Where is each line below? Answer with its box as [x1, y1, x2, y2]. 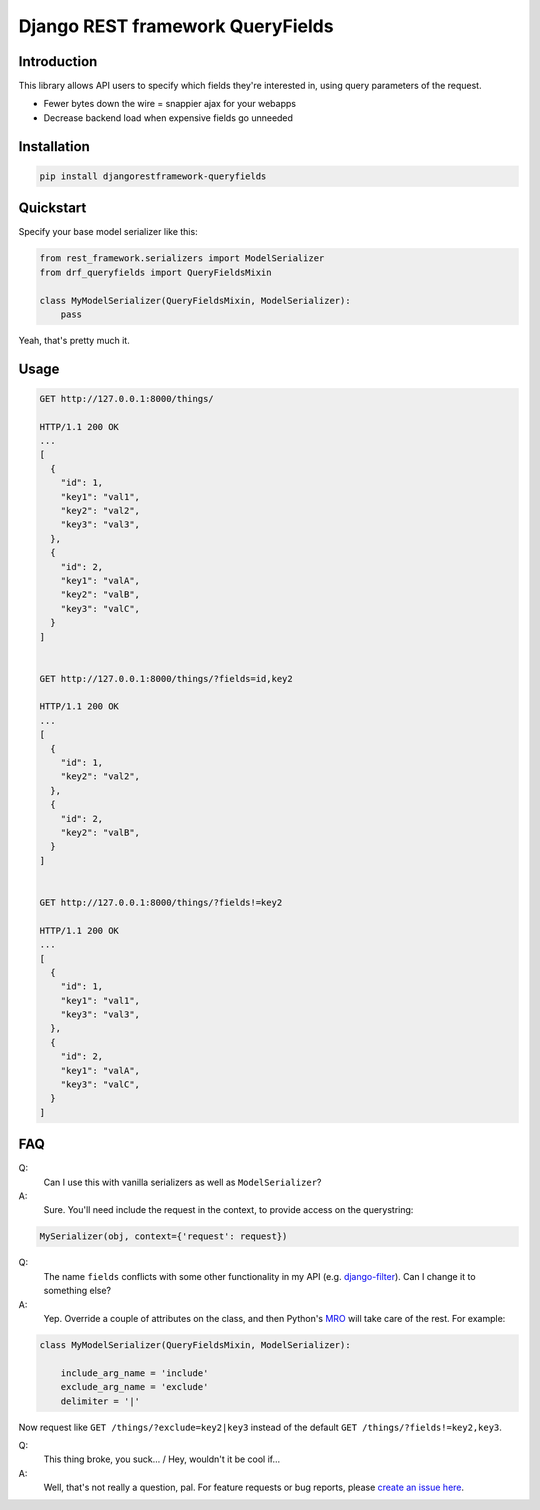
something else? [43, 1285, 112, 1297]
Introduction [18, 53, 98, 70]
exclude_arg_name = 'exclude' [60, 1381, 209, 1393]
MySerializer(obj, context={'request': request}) [39, 1231, 288, 1242]
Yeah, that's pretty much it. [18, 334, 130, 346]
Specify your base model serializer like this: [18, 226, 199, 238]
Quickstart [18, 200, 87, 217]
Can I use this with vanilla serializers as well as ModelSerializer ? [43, 1176, 322, 1188]
